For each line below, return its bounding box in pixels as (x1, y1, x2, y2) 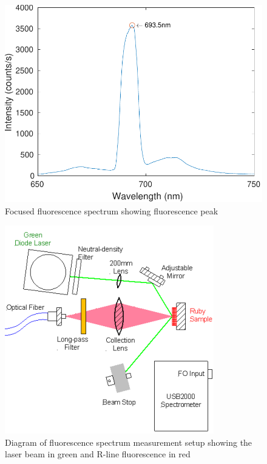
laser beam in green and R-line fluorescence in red (5, 448, 191, 460)
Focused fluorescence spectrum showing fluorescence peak (5, 204, 218, 217)
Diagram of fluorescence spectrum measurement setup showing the (5, 435, 252, 448)
